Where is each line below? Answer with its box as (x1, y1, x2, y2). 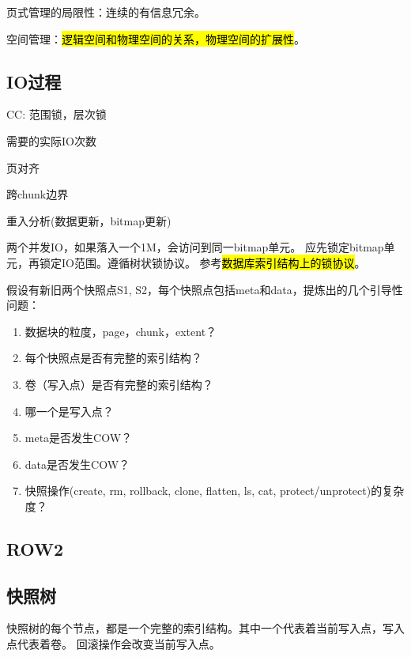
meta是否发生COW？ (25, 429, 133, 446)
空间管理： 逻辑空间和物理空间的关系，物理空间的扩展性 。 (6, 30, 305, 47)
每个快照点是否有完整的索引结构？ (25, 349, 202, 366)
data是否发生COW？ (25, 455, 130, 472)
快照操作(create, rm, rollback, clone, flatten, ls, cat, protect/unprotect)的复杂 (25, 482, 405, 499)
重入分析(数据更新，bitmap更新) (6, 212, 172, 228)
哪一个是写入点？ (25, 402, 114, 419)
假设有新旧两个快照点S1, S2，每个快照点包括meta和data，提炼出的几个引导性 (6, 281, 403, 297)
